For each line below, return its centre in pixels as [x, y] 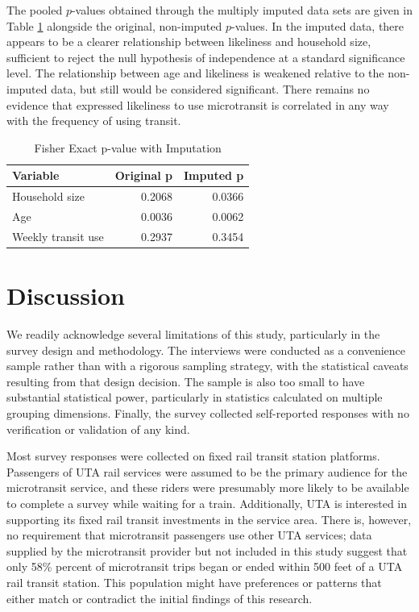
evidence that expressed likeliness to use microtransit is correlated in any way [198, 104]
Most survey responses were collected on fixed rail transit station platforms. [193, 456]
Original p [144, 175]
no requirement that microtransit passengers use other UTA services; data [189, 535]
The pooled [35, 10]
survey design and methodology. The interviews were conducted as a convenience [206, 350]
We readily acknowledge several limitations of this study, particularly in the [193, 334]
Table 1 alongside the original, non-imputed [114, 25]
